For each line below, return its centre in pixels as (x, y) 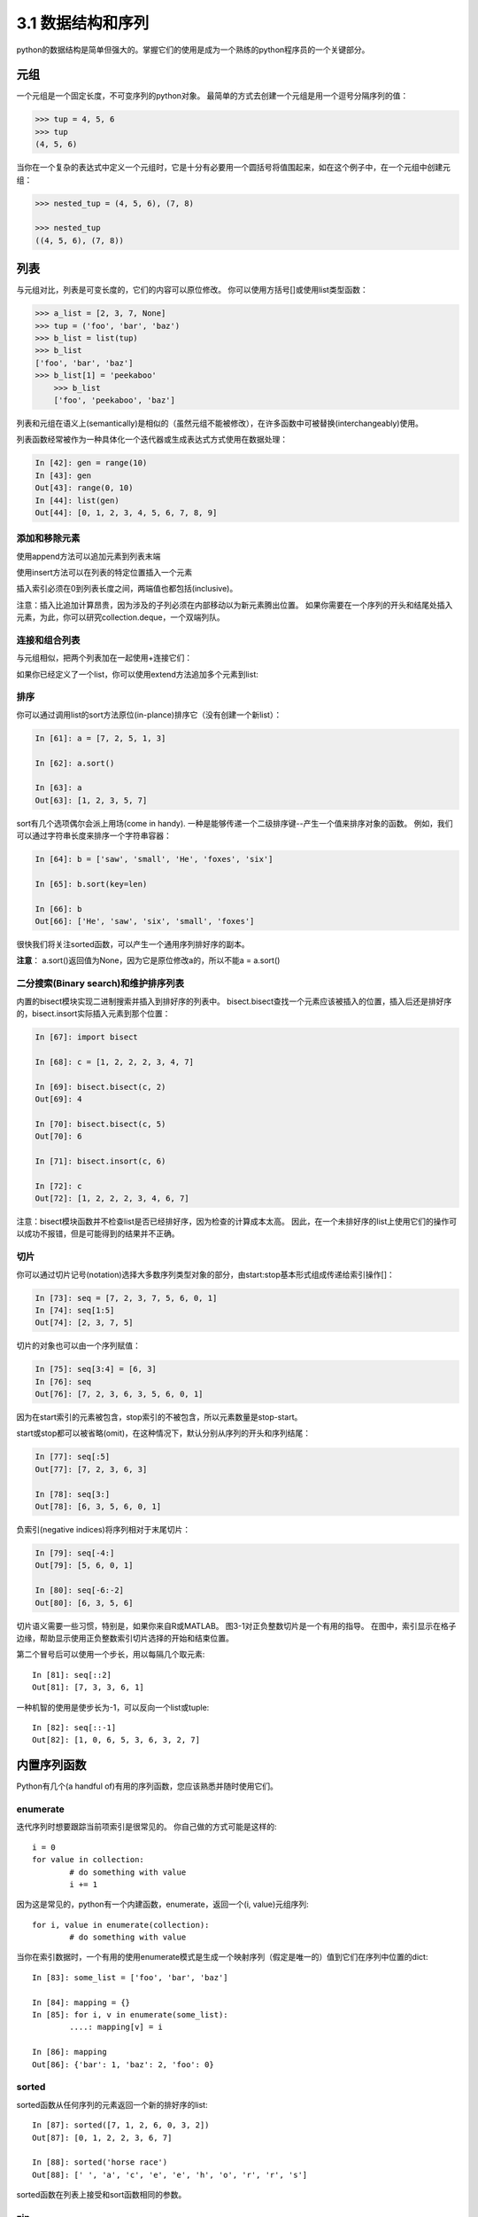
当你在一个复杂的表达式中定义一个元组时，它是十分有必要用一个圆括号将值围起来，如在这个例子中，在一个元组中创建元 (233, 168)
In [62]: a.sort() (75, 763)
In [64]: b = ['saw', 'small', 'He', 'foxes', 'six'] (154, 859)
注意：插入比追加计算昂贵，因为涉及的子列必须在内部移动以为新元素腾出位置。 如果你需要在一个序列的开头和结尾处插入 (235, 605)
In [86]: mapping (69, 2052)
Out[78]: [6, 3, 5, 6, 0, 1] (98, 1507)
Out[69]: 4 (58, 1099)
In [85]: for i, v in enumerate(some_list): (131, 2015)
